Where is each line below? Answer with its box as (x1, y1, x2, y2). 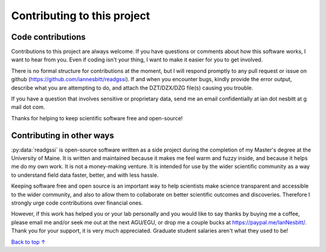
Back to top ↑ (11, 238, 46, 245)
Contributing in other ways (11, 130, 115, 141)
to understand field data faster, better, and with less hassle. (11, 171, 159, 179)
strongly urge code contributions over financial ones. (11, 199, 143, 207)
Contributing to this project (11, 9, 150, 22)
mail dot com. (11, 103, 45, 111)
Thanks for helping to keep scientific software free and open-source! (11, 114, 184, 121)
